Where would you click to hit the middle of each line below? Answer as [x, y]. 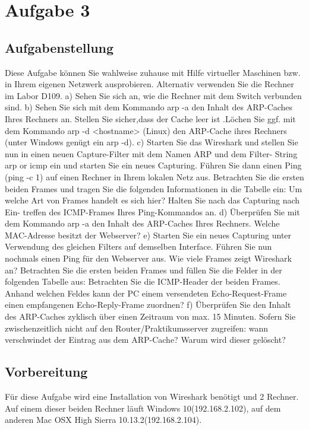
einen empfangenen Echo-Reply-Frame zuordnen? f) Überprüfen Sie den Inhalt [148, 305]
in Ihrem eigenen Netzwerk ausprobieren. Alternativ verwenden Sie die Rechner [149, 84]
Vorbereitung [46, 372]
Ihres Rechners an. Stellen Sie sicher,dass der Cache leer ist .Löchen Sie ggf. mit [150, 118]
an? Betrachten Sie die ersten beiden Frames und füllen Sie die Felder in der [144, 270]
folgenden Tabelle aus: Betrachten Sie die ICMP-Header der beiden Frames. [143, 281]
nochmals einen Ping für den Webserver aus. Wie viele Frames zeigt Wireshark [148, 258]
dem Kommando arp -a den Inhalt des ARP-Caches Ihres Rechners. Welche [142, 223]
